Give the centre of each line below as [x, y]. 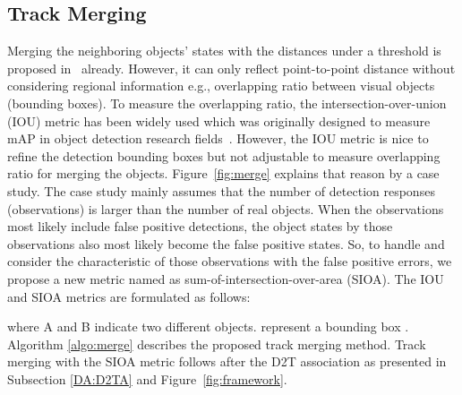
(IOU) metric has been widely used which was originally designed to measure [219, 120]
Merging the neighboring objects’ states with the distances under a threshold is [224, 51]
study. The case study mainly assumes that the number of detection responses [221, 190]
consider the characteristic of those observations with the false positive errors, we [230, 261]
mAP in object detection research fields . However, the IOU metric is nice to [218, 138]
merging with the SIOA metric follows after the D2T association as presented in [227, 361]
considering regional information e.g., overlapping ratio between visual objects [221, 86]
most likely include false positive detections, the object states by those [200, 226]
